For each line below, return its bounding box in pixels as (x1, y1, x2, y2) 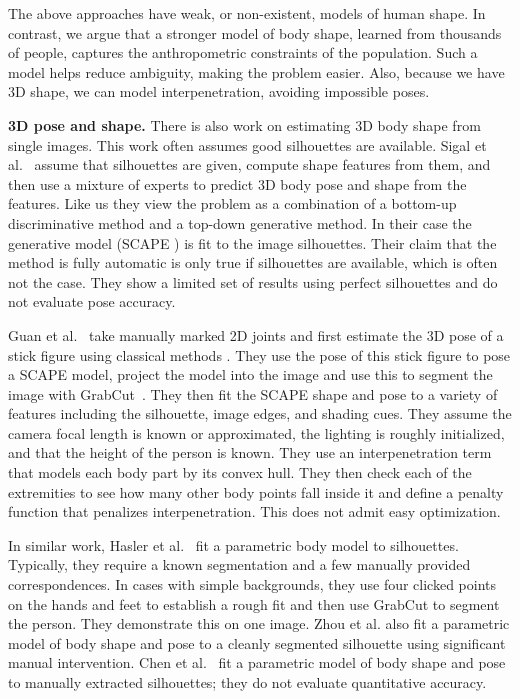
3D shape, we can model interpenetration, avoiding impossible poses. (8, 81, 430, 102)
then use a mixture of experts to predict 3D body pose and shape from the (8, 173, 467, 194)
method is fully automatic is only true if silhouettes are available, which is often (8, 252, 498, 273)
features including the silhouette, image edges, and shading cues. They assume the (8, 403, 512, 424)
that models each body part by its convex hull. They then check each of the (8, 462, 472, 483)
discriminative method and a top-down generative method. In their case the (8, 212, 472, 233)
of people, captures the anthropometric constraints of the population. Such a (8, 42, 478, 63)
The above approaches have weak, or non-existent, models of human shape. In (8, 3, 486, 23)
